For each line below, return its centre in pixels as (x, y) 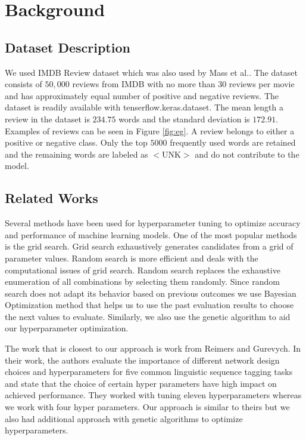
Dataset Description (68, 47)
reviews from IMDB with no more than (144, 84)
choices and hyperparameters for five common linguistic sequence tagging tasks (149, 372)
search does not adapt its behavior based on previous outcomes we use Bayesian (151, 293)
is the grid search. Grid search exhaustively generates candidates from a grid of (149, 246)
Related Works (51, 198)
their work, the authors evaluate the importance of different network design (142, 360)
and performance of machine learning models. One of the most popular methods (151, 234)
